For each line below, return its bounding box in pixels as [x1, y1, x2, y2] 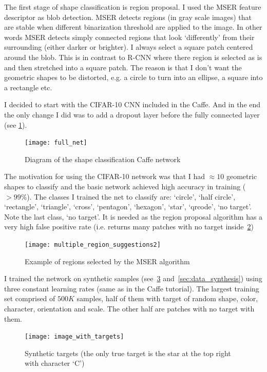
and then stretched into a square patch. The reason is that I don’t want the [4, 62, 242, 72]
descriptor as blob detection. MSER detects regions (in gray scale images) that [4, 11, 252, 22]
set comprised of [4, 293, 55, 304]
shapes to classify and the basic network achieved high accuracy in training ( [4, 181, 246, 191]
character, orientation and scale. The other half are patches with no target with [4, 303, 255, 314]
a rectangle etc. [4, 82, 52, 92]
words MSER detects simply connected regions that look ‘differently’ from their [4, 31, 255, 42]
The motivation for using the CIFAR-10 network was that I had [4, 171, 205, 182]
